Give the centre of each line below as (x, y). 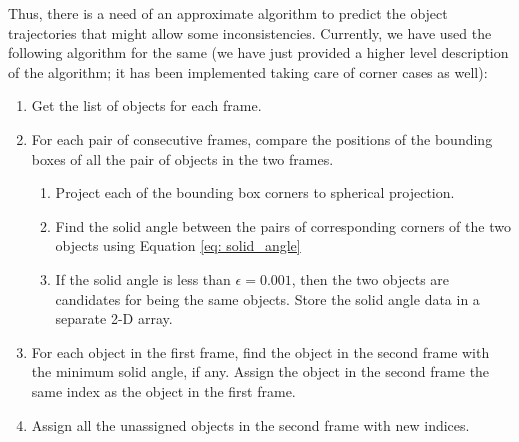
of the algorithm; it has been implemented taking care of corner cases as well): (248, 71)
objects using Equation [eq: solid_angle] (178, 245)
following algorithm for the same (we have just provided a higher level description (258, 52)
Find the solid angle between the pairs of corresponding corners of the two (283, 225)
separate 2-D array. (114, 318)
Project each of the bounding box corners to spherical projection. (255, 192)
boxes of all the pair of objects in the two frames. (182, 158)
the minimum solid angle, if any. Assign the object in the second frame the (260, 371)
